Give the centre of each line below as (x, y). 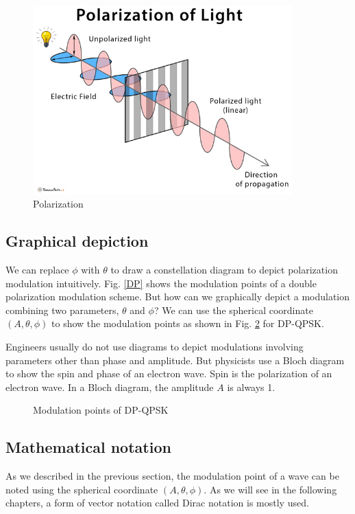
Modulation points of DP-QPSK (101, 410)
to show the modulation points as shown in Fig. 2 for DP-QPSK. (188, 323)
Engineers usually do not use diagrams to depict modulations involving (155, 346)
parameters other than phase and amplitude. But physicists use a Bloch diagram (175, 360)
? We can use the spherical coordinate (233, 310)
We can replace (37, 270)
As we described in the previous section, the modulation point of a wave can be (172, 476)
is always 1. (251, 387)
